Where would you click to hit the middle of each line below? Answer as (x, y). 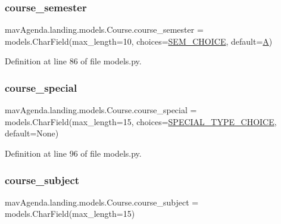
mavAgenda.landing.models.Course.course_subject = (102, 202)
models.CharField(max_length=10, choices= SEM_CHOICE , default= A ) (139, 41)
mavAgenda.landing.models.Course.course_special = (101, 110)
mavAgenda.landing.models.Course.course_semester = (104, 29)
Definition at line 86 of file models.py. (73, 61)
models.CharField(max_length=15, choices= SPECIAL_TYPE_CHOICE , (141, 121)
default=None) (32, 133)
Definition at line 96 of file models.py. (73, 153)
